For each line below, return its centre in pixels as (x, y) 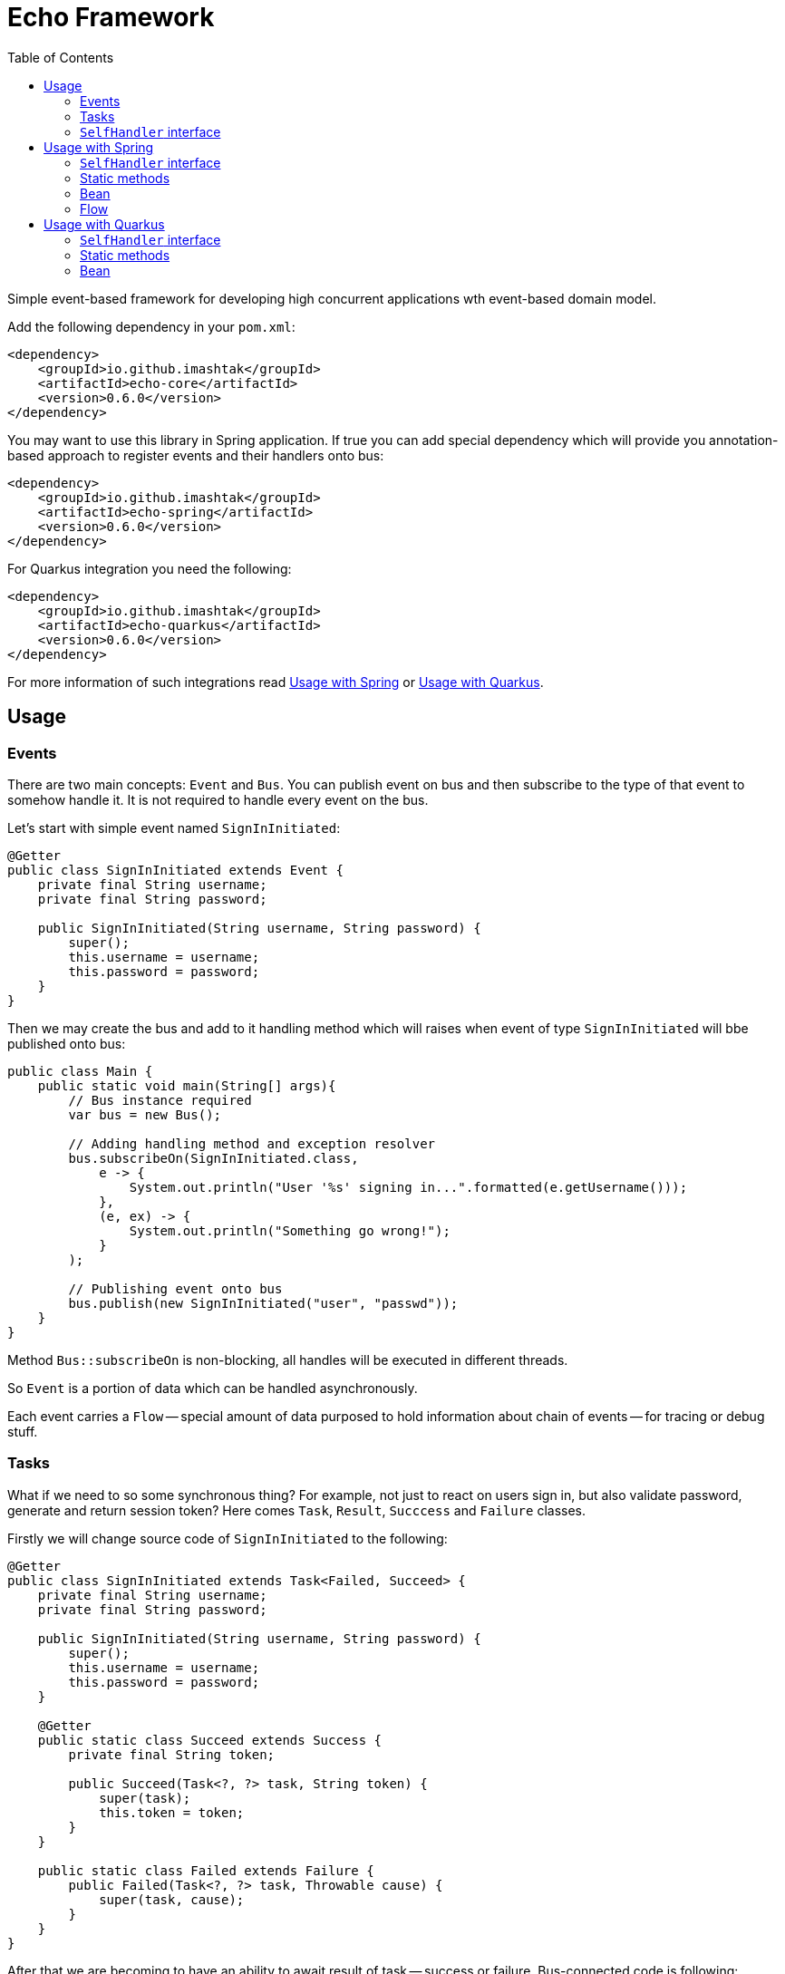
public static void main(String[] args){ (187, 1085)
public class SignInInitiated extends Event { (175, 870)
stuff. (23, 1431)
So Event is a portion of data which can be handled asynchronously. (213, 1388)
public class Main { (80, 1071)
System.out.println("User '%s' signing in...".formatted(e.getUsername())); (408, 1187)
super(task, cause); (172, 1899)
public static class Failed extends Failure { (206, 1870)
